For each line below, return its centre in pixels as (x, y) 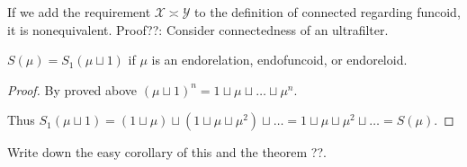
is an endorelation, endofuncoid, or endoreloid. (279, 60)
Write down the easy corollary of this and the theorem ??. (167, 152)
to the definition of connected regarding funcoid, (328, 12)
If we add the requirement (79, 12)
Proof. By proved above (72, 89)
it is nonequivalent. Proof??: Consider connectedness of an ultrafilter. (198, 29)
